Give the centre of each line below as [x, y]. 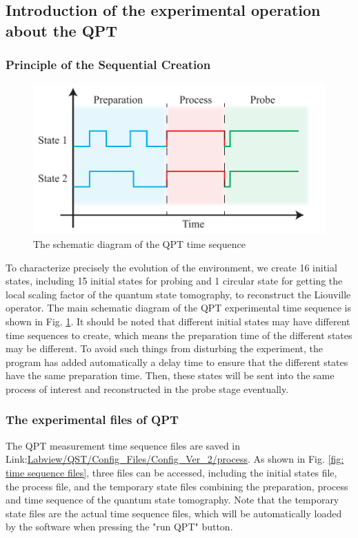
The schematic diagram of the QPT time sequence [139, 244]
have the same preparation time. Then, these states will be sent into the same [170, 375]
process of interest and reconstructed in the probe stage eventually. [147, 388]
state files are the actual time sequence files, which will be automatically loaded [174, 513]
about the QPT [62, 30]
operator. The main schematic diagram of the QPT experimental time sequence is [179, 308]
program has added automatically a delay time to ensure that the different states [177, 362]
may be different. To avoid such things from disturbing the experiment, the [165, 348]
